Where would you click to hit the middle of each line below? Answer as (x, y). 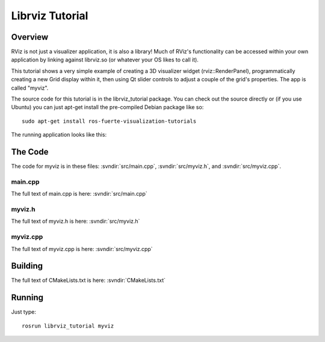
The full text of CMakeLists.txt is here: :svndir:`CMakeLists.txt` (88, 281)
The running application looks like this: (59, 135)
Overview (30, 37)
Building (27, 266)
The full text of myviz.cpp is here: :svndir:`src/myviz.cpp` (82, 249)
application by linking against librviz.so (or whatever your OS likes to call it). (105, 60)
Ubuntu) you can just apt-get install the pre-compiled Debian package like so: (107, 107)
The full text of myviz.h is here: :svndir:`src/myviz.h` (76, 221)
